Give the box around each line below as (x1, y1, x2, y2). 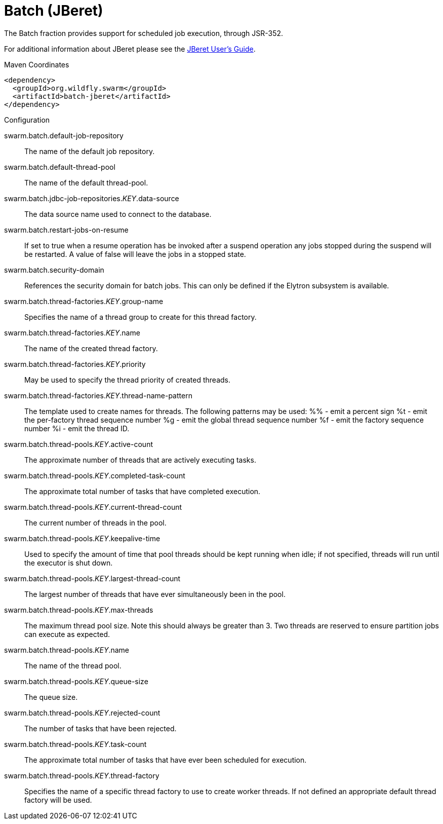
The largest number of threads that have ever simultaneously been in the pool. (24, 589, 286, 598)
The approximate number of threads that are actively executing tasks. (24, 455, 256, 464)
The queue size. (24, 692, 78, 701)
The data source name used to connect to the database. (24, 209, 212, 218)
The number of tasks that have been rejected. (24, 724, 177, 733)
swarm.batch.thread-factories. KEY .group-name (4, 296, 164, 306)
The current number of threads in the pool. (24, 518, 167, 527)
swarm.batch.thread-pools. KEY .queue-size (4, 677, 148, 686)
